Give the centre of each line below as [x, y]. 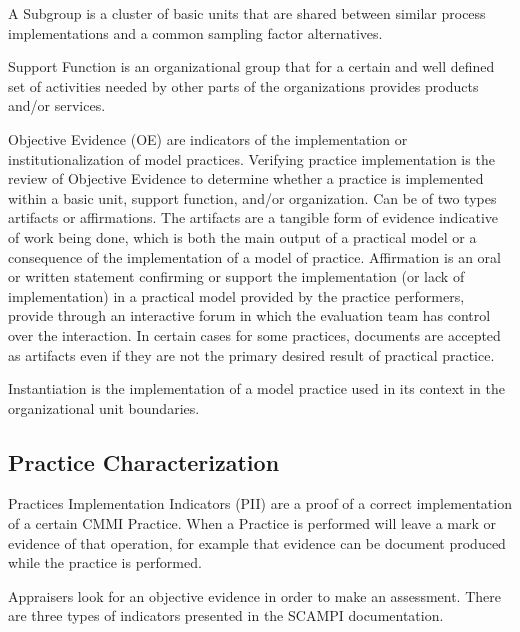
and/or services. [57, 105]
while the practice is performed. [105, 562]
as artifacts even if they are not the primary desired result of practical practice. [251, 354]
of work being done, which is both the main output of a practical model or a [242, 236]
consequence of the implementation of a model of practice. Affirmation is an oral [254, 256]
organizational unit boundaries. [104, 407]
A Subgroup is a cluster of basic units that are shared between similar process [247, 13]
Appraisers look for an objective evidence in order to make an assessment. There [254, 595]
